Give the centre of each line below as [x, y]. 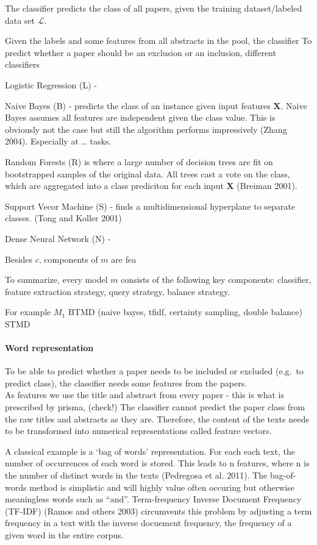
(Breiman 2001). [267, 186]
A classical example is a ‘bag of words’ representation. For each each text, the [150, 451]
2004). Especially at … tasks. [58, 141]
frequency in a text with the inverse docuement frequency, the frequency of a [148, 523]
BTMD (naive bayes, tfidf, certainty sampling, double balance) [185, 312]
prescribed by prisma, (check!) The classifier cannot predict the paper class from [155, 407]
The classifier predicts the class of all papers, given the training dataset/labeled [154, 8]
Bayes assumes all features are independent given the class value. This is [140, 117]
